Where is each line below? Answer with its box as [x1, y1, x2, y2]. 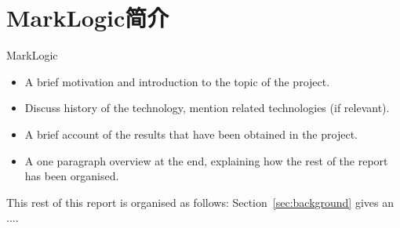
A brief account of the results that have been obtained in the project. [24, 125, 358, 142]
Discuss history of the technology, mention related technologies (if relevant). [24, 100, 390, 116]
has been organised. [24, 168, 119, 184]
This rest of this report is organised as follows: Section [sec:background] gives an [6, 194, 394, 210]
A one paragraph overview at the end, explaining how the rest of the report [24, 152, 388, 168]
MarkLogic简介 [6, 2, 169, 34]
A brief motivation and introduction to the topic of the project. [24, 73, 330, 89]
